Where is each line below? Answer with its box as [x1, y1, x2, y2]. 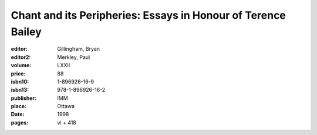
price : [11, 70, 26, 77]
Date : [11, 111, 25, 118]
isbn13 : [11, 86, 29, 94]
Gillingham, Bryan [57, 46, 100, 53]
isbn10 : [11, 78, 29, 85]
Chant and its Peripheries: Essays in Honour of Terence [11, 9, 286, 22]
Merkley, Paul [57, 53, 90, 61]
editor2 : [11, 53, 31, 61]
